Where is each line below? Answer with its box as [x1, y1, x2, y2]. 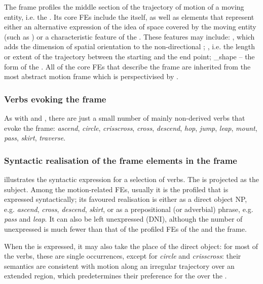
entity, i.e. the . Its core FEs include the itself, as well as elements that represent [4, 11, 254, 22]
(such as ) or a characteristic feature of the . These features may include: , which [4, 31, 255, 42]
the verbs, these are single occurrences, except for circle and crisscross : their [4, 251, 241, 261]
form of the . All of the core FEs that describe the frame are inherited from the [4, 61, 251, 72]
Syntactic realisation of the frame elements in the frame [4, 154, 237, 166]
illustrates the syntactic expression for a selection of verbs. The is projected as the [4, 173, 259, 184]
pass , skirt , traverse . [4, 132, 66, 143]
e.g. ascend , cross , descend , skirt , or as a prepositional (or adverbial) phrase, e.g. [4, 203, 253, 214]
